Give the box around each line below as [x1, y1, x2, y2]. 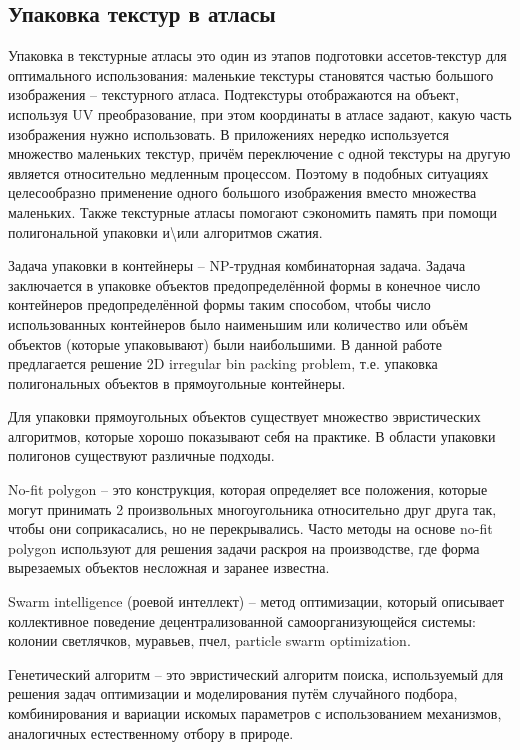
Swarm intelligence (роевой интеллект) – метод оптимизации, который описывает [8, 591, 505, 612]
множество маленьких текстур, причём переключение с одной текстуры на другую [8, 143, 511, 164]
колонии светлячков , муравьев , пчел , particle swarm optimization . [8, 630, 411, 651]
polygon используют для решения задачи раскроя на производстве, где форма [8, 537, 480, 558]
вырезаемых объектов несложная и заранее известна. [8, 557, 330, 578]
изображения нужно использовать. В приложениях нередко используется [8, 123, 449, 144]
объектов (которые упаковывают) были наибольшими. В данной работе [8, 333, 442, 354]
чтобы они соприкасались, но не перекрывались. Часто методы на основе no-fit [8, 518, 493, 539]
